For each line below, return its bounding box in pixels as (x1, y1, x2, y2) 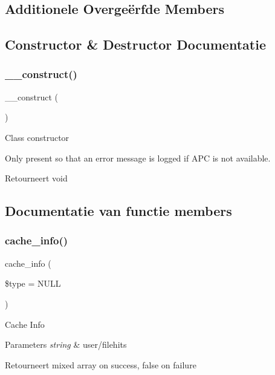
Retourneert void (5, 172, 68, 184)
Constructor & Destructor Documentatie (5, 35, 266, 54)
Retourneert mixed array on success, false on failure (5, 358, 196, 371)
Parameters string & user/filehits (5, 338, 127, 351)
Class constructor (5, 131, 70, 143)
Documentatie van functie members (5, 201, 232, 220)
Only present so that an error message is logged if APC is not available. (5, 151, 271, 164)
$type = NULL (5, 277, 61, 290)
